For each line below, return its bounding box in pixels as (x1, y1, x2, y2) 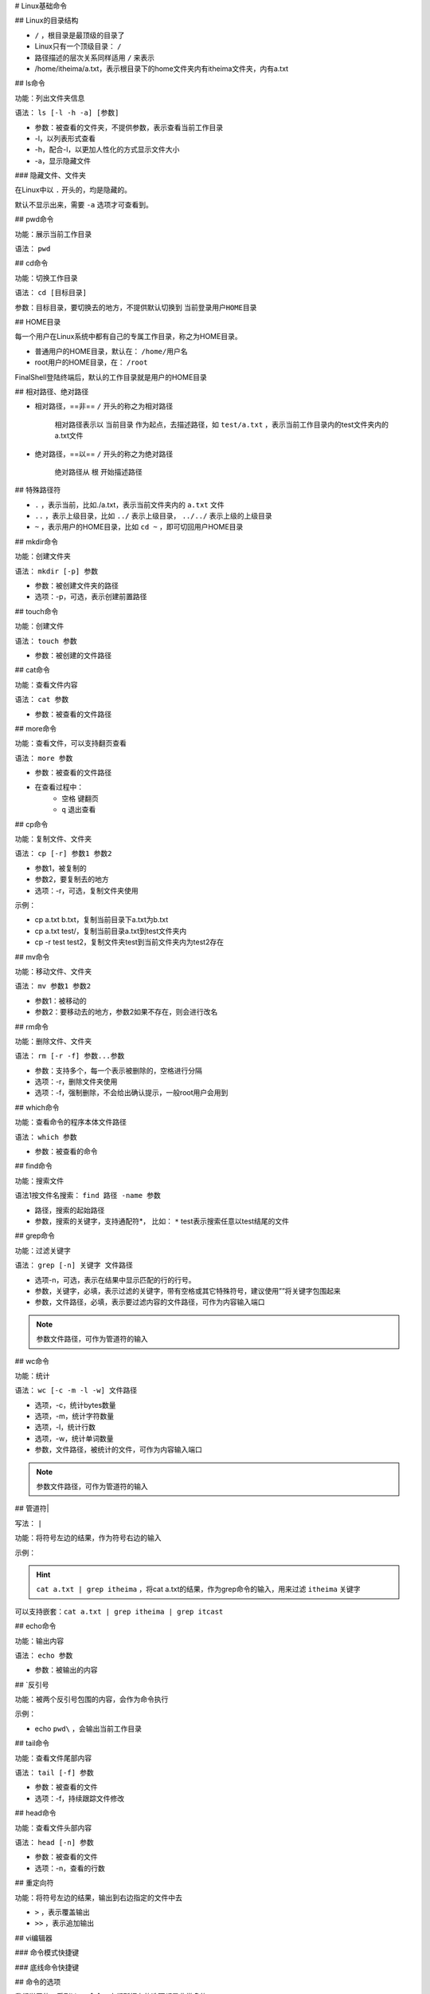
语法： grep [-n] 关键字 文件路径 (14, 1260, 133, 1270)
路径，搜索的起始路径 (34, 1205, 105, 1215)
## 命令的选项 (14, 1976, 61, 1986)
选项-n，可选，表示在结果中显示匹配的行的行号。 (34, 1275, 196, 1284)
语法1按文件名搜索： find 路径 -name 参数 (14, 1191, 161, 1200)
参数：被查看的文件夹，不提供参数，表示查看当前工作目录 (34, 122, 223, 132)
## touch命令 (14, 606, 59, 616)
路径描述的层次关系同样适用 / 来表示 (34, 53, 155, 62)
